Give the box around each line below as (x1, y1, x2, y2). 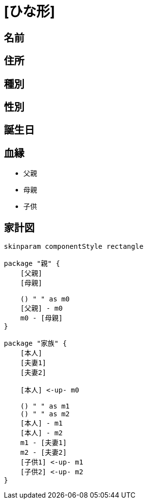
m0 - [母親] (20, 314, 63, 322)
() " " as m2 (20, 410, 70, 418)
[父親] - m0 (20, 304, 63, 313)
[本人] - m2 (20, 429, 63, 437)
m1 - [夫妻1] (20, 439, 67, 447)
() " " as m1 (20, 402, 70, 410)
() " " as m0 (20, 295, 70, 303)
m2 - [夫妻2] (20, 448, 67, 457)
